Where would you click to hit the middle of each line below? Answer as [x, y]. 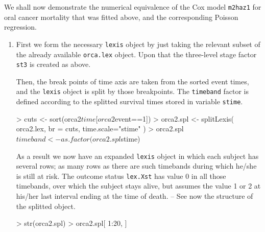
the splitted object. [46, 206]
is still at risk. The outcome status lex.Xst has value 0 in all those [121, 176]
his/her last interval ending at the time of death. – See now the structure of [135, 196]
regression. [21, 27]
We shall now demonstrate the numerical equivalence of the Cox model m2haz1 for [133, 7]
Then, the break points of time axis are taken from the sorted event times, [132, 81]
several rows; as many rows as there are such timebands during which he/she [136, 166]
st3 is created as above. [53, 64]
